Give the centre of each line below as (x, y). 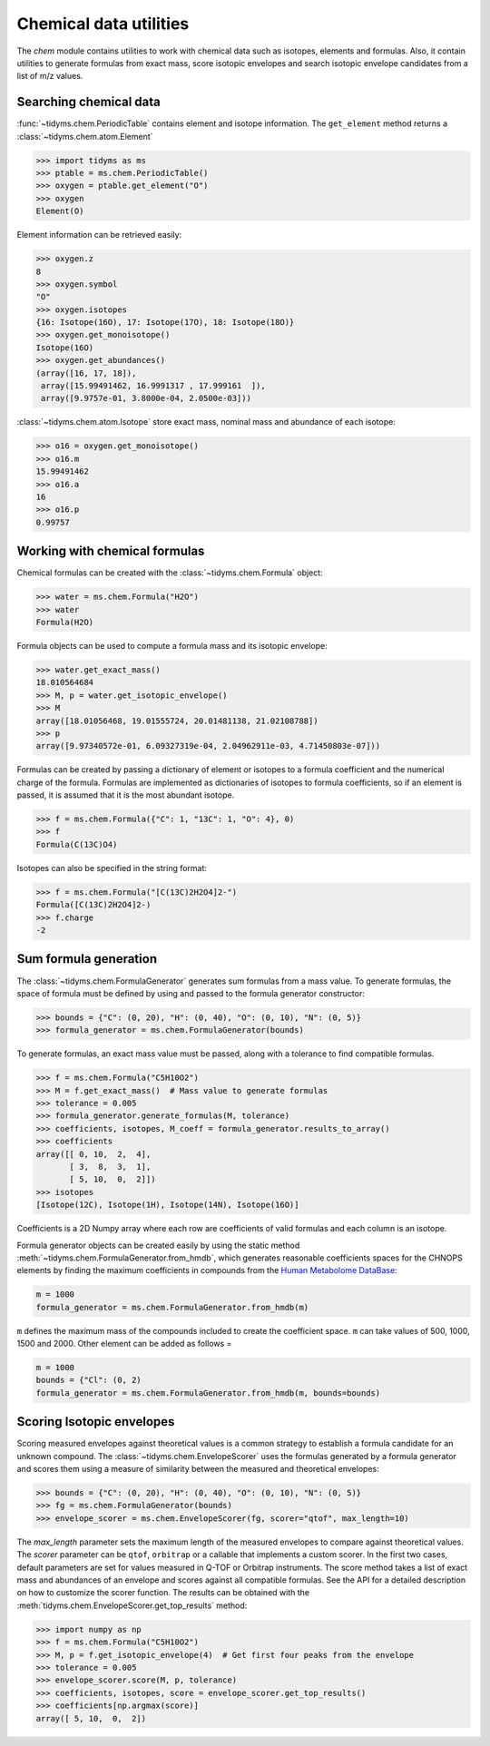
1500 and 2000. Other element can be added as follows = (124, 1344)
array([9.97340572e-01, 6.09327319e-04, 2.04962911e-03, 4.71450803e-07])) (208, 746)
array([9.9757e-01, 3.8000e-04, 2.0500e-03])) (146, 398)
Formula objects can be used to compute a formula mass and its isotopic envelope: (172, 646)
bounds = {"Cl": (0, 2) (89, 1380)
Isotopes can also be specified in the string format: (112, 868)
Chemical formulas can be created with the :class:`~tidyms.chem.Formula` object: (170, 573)
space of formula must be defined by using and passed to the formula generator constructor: (191, 993)
